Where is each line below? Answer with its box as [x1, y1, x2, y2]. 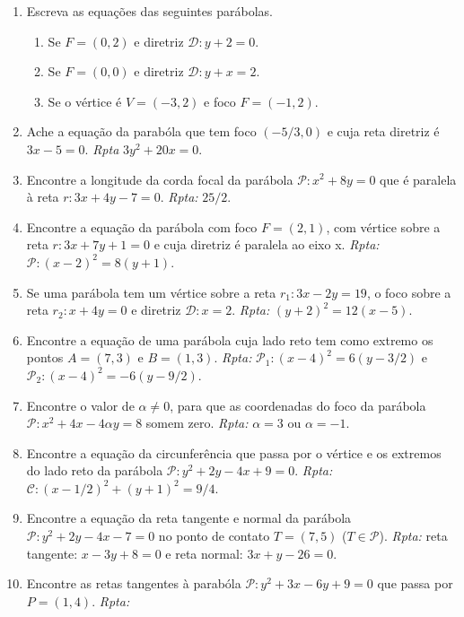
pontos [26, 348, 64, 367]
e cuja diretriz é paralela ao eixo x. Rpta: [153, 235, 380, 254]
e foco [204, 91, 236, 110]
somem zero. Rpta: [145, 413, 249, 432]
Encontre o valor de [26, 395, 135, 414]
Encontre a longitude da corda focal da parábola [26, 169, 293, 188]
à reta [26, 187, 59, 206]
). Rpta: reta [379, 526, 448, 545]
